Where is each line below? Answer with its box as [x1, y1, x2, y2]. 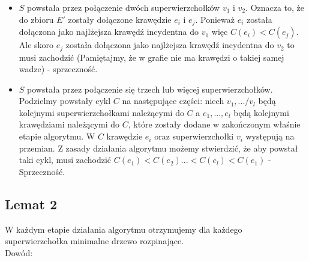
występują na [245, 130, 295, 143]
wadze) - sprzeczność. [19, 63, 98, 75]
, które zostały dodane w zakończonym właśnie [128, 118, 301, 130]
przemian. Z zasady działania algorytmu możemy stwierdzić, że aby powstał [19, 141, 298, 154]
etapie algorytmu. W [19, 130, 95, 143]
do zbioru [19, 13, 54, 25]
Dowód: [5, 246, 33, 259]
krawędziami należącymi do [19, 118, 120, 130]
